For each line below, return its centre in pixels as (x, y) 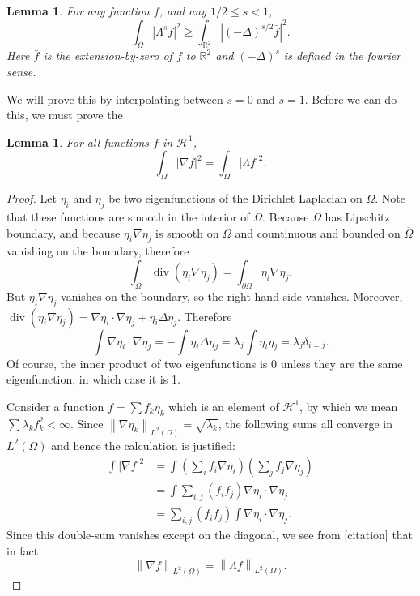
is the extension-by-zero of (108, 56)
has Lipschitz (357, 216)
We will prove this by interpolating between (115, 99)
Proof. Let (32, 198)
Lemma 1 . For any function (78, 11)
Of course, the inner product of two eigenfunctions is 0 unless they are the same (205, 363)
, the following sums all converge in (305, 423)
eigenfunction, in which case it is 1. (93, 379)
